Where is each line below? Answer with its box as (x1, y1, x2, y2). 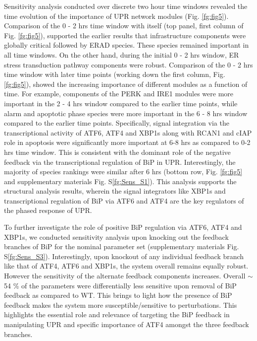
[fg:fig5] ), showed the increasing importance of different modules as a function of (4, 78, 248, 89)
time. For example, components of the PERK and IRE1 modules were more (4, 88, 234, 99)
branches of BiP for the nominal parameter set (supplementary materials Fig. (4, 241, 239, 252)
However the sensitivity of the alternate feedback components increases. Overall (4, 271, 246, 281)
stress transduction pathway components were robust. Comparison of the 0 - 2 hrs (4, 59, 253, 69)
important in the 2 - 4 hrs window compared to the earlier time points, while (4, 98, 238, 108)
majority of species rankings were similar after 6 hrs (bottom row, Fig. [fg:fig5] (4, 166, 243, 177)
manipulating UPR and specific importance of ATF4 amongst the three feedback (4, 319, 249, 329)
